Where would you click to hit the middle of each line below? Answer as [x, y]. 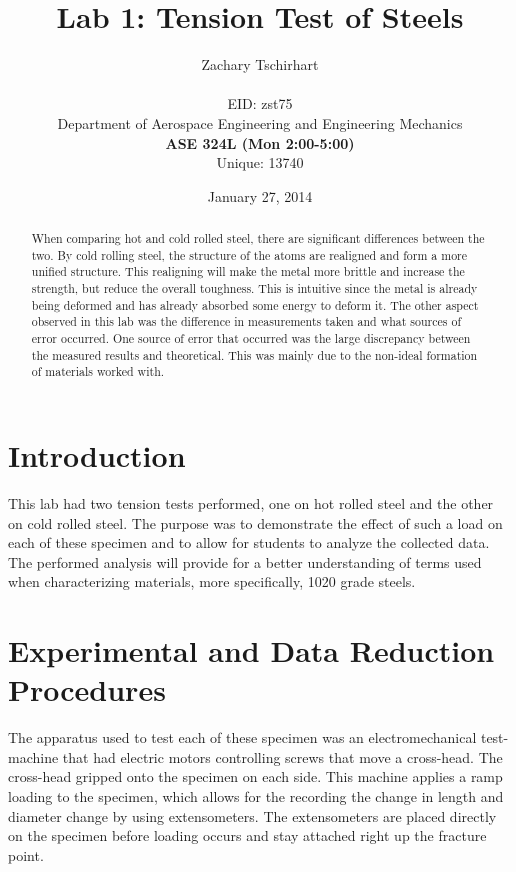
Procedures [87, 689]
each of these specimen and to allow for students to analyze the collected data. [249, 542]
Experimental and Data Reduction [251, 650]
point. [26, 854]
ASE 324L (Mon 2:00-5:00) [260, 142]
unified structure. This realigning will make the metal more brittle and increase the [248, 271]
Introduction [97, 454]
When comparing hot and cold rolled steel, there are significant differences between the [258, 238]
